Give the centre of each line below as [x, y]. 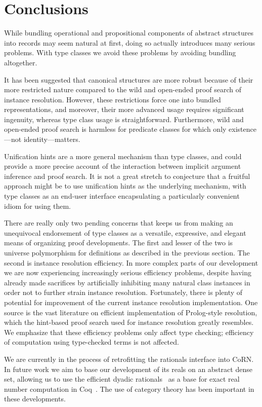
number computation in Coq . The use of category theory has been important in [129, 388]
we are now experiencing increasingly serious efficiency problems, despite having [128, 272]
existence [243, 129]
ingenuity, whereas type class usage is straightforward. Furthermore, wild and [124, 119]
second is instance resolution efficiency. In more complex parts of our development [131, 262]
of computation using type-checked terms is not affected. [92, 342]
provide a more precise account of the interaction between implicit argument [123, 166]
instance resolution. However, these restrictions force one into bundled [113, 99]
